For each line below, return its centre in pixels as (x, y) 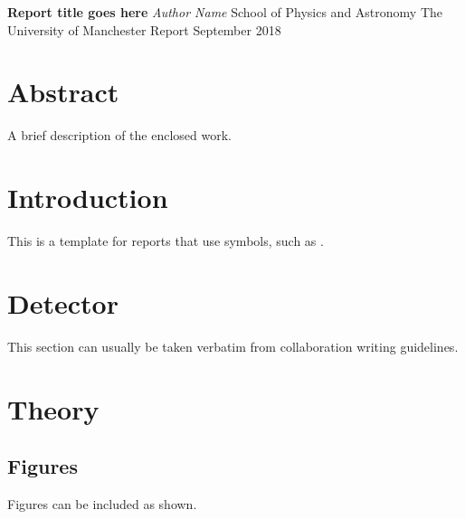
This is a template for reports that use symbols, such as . (166, 241)
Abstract (63, 92)
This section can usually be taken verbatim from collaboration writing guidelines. (233, 346)
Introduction (88, 198)
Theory (53, 408)
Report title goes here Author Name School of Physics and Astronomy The (225, 12)
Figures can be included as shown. (102, 503)
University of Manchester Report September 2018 (144, 29)
